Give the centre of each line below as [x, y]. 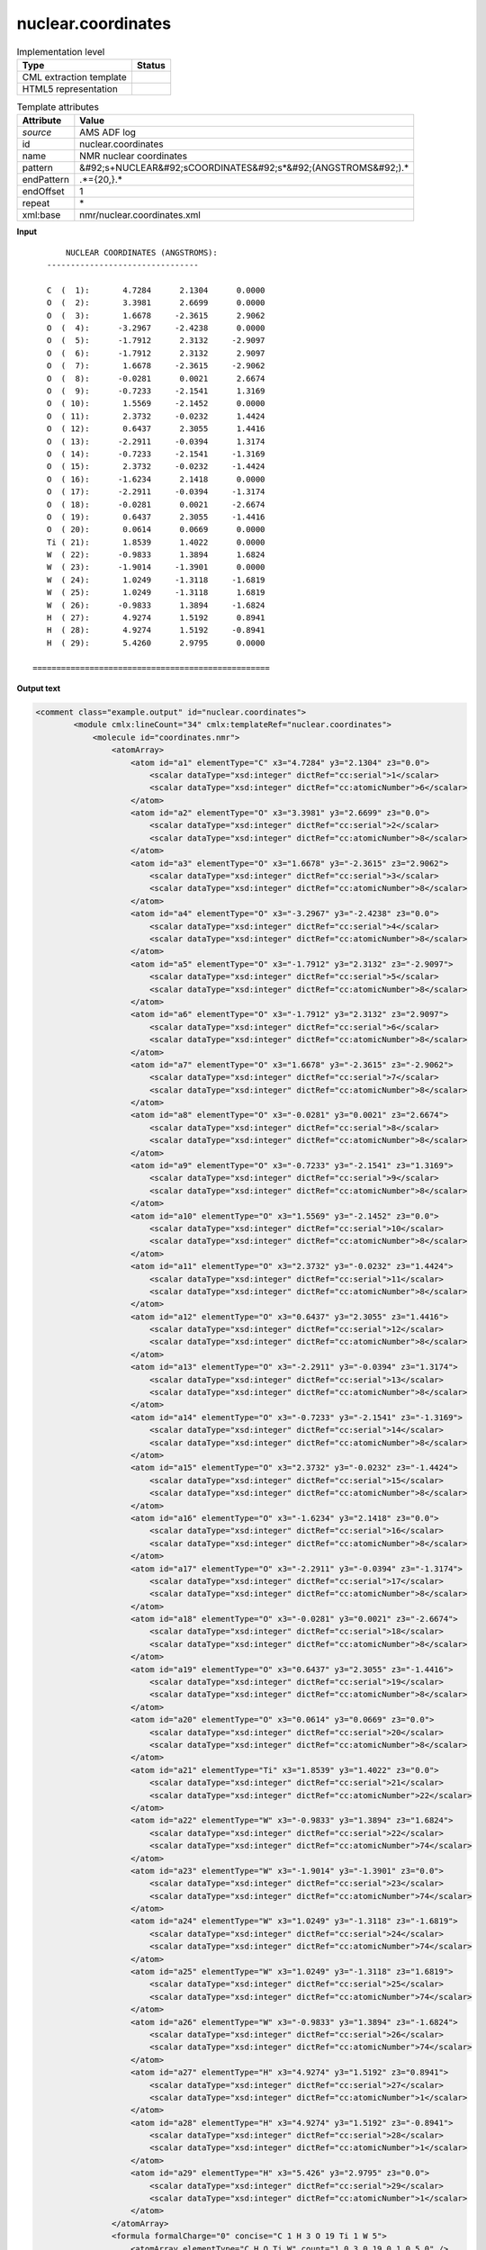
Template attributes [58, 107]
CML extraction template [74, 76]
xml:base [41, 215]
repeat [36, 203]
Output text [39, 688]
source [37, 132]
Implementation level [61, 51]
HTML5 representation [70, 88]
